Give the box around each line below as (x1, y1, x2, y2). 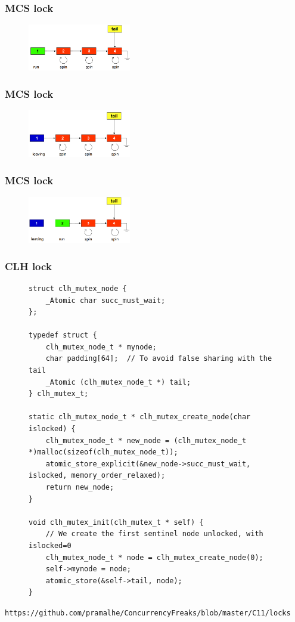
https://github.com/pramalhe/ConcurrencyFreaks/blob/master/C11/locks (5, 608, 291, 617)
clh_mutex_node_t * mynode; (45, 342, 157, 351)
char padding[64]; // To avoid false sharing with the (45, 354, 272, 363)
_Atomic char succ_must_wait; (45, 296, 166, 305)
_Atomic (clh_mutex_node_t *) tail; (45, 377, 191, 386)
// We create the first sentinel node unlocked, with (45, 530, 263, 539)
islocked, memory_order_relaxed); (29, 471, 166, 480)
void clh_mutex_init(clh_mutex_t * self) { (29, 518, 204, 527)
